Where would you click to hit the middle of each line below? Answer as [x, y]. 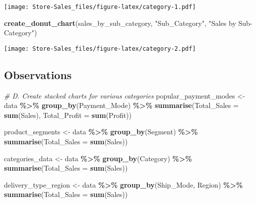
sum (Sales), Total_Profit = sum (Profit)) [68, 115]
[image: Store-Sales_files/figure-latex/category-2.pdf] [100, 49]
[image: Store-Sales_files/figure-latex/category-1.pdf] [100, 7]
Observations [38, 74]
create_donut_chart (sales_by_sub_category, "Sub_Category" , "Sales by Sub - [128, 23]
